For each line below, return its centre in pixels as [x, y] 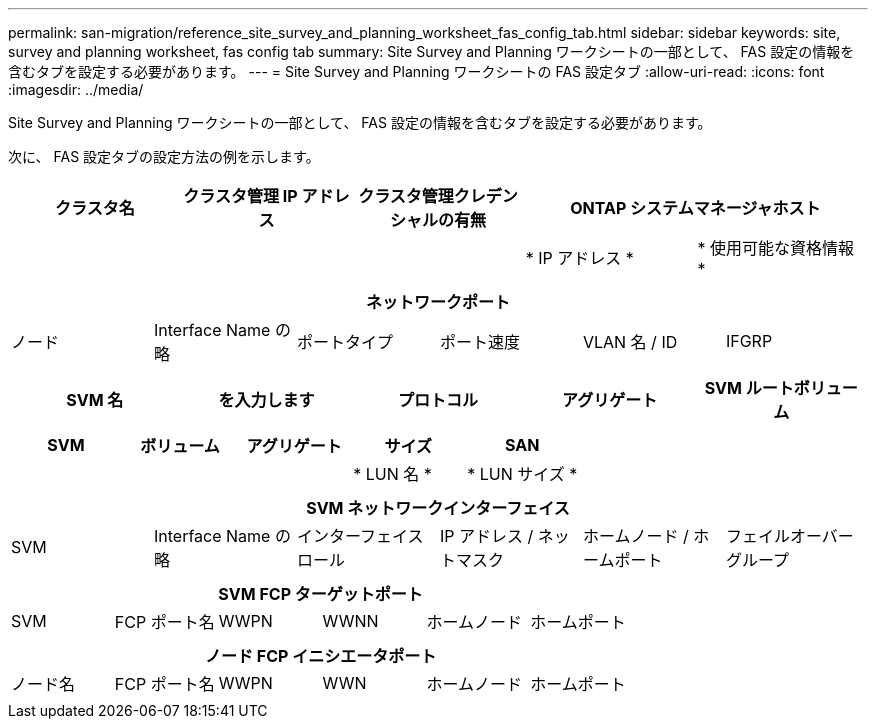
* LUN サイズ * [522, 474]
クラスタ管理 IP [240, 196]
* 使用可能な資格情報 [775, 248]
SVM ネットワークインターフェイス [438, 508]
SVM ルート [749, 388]
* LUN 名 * [392, 474]
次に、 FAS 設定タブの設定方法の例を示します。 [164, 156]
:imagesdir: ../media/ [76, 89]
